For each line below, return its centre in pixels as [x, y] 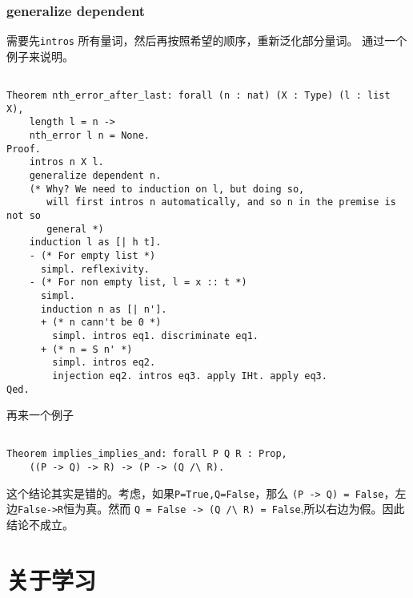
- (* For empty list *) [92, 256]
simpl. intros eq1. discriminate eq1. [155, 335]
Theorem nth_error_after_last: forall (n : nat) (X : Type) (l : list [198, 96]
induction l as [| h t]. [95, 242]
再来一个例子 [40, 415]
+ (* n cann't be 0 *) [101, 323]
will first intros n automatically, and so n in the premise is [221, 202]
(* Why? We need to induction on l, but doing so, [167, 189]
